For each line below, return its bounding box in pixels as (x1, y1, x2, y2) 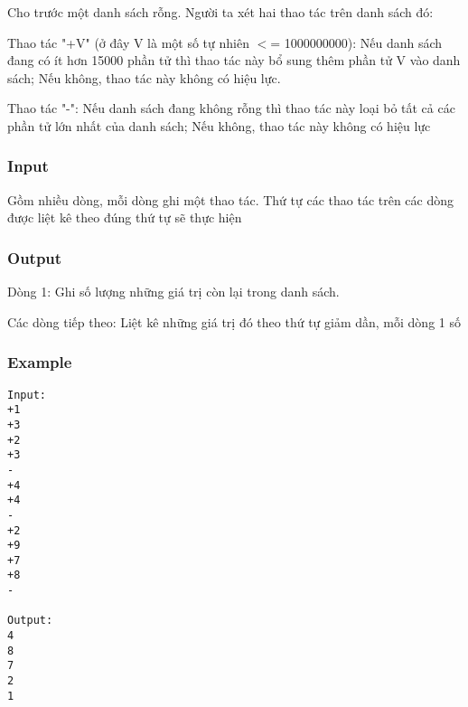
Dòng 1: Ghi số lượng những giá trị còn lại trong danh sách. (7, 282, 340, 301)
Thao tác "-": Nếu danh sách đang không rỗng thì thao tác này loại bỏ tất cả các (7, 99, 455, 118)
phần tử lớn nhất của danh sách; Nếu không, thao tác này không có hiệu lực (7, 116, 431, 135)
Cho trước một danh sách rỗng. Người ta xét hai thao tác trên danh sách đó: (7, 3, 434, 21)
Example (7, 351, 72, 373)
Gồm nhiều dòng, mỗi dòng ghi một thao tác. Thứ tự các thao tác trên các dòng (7, 190, 454, 209)
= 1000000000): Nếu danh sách (270, 33, 443, 52)
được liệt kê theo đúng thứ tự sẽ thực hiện (7, 208, 242, 227)
